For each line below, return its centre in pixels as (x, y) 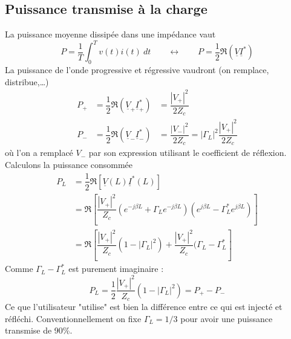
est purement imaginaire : (116, 269)
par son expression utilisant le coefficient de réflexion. (188, 153)
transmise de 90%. (39, 330)
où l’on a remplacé (39, 153)
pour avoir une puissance (227, 318)
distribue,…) (27, 81)
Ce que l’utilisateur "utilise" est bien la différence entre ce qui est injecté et (144, 306)
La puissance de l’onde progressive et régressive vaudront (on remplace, (137, 70)
